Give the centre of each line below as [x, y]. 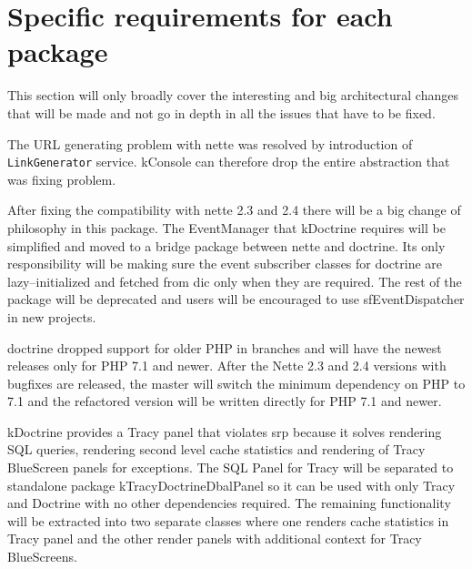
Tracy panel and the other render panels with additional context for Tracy [215, 539]
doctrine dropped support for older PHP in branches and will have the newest [225, 347]
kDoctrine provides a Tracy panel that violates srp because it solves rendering [225, 431]
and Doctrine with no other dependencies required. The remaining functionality [229, 503]
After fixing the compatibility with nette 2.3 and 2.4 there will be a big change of [234, 210]
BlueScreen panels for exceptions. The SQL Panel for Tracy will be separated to [231, 467]
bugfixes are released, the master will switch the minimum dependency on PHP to [236, 383]
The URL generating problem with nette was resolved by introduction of [210, 143]
